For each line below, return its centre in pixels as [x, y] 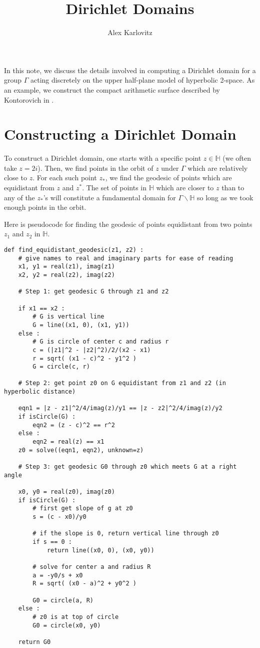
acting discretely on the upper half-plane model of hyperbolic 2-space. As [143, 80]
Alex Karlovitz [130, 32]
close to [15, 178]
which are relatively [218, 168]
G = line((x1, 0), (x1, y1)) [81, 325]
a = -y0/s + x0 [58, 575]
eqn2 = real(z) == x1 [68, 442]
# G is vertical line [68, 317]
